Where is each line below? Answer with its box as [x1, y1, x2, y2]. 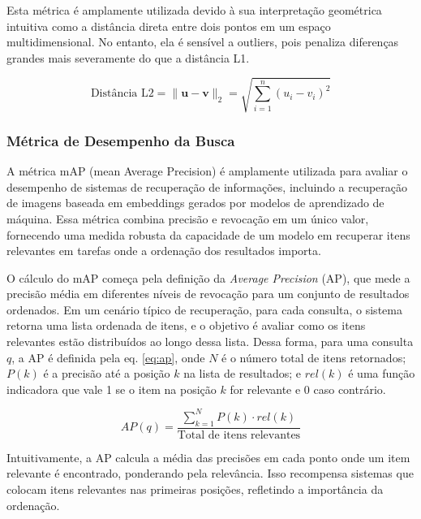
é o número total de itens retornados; [221, 348, 406, 365]
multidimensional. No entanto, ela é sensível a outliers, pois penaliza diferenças [6, 33, 399, 50]
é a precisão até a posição [43, 365, 170, 382]
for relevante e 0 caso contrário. [230, 380, 386, 397]
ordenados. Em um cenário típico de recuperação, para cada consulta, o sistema [6, 301, 402, 318]
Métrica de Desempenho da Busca [6, 130, 235, 150]
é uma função [348, 365, 415, 382]
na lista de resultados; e [183, 365, 302, 382]
